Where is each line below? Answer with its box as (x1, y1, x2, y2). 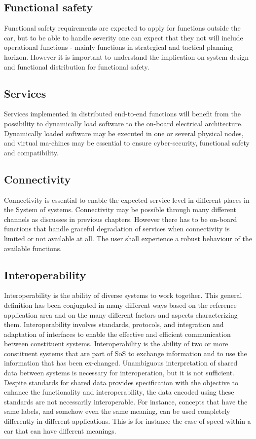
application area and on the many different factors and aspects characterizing (4, 309, 238, 320)
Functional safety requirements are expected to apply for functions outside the (4, 23, 241, 33)
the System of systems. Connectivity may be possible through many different (4, 204, 237, 215)
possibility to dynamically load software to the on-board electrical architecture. (4, 118, 243, 128)
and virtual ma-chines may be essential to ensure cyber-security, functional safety (4, 138, 250, 148)
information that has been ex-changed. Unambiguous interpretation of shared (4, 358, 238, 368)
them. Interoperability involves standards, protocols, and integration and (4, 319, 224, 329)
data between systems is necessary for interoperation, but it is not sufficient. (4, 367, 235, 378)
